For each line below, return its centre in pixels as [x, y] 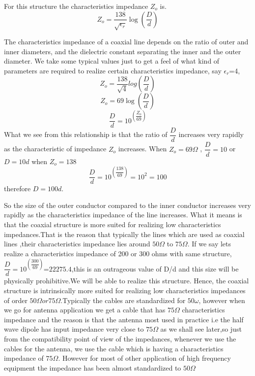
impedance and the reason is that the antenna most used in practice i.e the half [124, 319]
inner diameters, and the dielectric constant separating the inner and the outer [123, 51]
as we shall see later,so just [201, 329]
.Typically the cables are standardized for [123, 300]
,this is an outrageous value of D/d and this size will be [155, 268]
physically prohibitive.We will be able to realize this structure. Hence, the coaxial [127, 281]
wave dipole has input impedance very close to [74, 329]
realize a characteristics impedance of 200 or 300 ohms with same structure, [118, 253]
